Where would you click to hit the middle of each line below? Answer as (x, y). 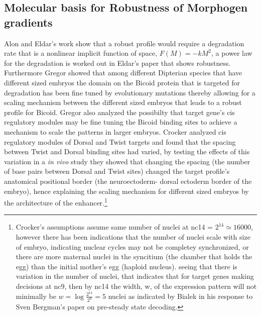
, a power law (232, 53)
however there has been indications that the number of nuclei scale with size (133, 236)
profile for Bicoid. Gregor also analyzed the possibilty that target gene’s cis (119, 112)
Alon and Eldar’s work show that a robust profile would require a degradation (124, 43)
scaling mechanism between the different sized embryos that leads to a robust (123, 102)
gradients (28, 22)
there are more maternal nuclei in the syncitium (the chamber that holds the (134, 256)
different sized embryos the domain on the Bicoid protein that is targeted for (122, 82)
